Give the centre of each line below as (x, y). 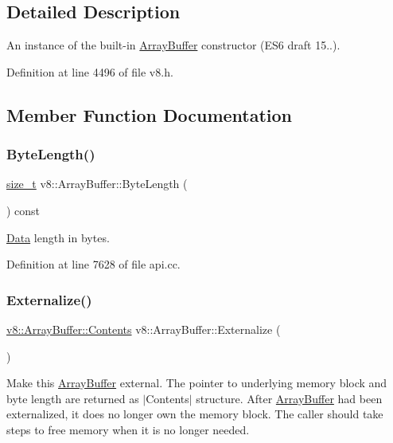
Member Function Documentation (150, 114)
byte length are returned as (73, 398)
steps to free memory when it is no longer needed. (128, 429)
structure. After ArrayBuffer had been (289, 398)
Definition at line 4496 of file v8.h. (90, 71)
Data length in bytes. (58, 237)
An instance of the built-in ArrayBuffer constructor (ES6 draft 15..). (173, 45)
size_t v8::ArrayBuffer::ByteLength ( (97, 184)
